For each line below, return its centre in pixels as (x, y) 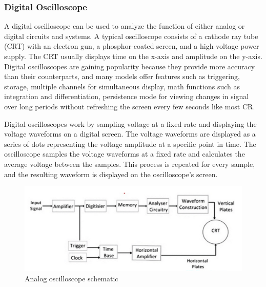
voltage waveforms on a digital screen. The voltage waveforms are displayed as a (130, 134)
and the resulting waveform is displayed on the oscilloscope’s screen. (111, 174)
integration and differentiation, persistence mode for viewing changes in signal (127, 96)
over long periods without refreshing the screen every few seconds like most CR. (130, 106)
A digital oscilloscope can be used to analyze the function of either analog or (125, 26)
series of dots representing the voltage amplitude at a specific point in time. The (130, 143)
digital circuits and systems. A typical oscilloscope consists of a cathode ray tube (131, 36)
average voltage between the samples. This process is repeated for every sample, (130, 164)
